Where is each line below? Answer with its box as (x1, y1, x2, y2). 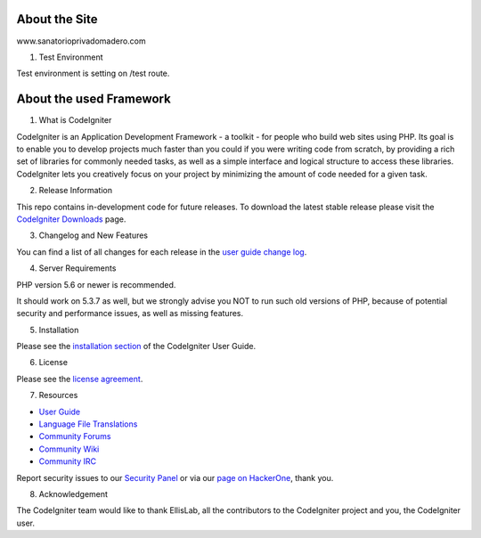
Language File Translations (38, 419, 138, 429)
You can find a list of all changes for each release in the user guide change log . (16, 246, 307, 257)
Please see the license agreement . (16, 373, 143, 384)
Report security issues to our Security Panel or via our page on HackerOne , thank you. (16, 472, 334, 483)
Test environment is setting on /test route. (16, 68, 170, 79)
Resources (38, 390, 78, 401)
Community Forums (38, 431, 111, 442)
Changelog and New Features (38, 230, 149, 240)
